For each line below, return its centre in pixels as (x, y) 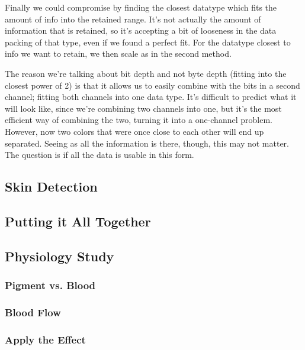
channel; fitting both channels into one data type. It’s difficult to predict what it (151, 97)
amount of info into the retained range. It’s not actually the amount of (133, 19)
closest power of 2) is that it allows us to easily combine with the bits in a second (152, 85)
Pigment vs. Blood (50, 285)
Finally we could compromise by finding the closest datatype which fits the (141, 7)
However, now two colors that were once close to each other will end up (134, 131)
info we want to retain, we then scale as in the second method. (118, 54)
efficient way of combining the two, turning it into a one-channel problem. (139, 120)
